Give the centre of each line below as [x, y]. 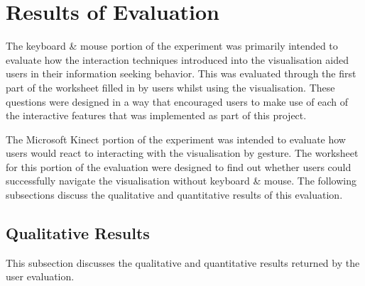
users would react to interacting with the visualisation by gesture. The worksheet [182, 153]
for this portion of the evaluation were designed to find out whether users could [179, 166]
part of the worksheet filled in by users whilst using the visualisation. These [170, 87]
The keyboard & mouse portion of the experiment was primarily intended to [172, 46]
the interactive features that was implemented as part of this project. [156, 115]
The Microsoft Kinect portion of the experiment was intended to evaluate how [176, 139]
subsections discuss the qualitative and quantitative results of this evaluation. [174, 195]
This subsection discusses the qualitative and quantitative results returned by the [183, 262]
